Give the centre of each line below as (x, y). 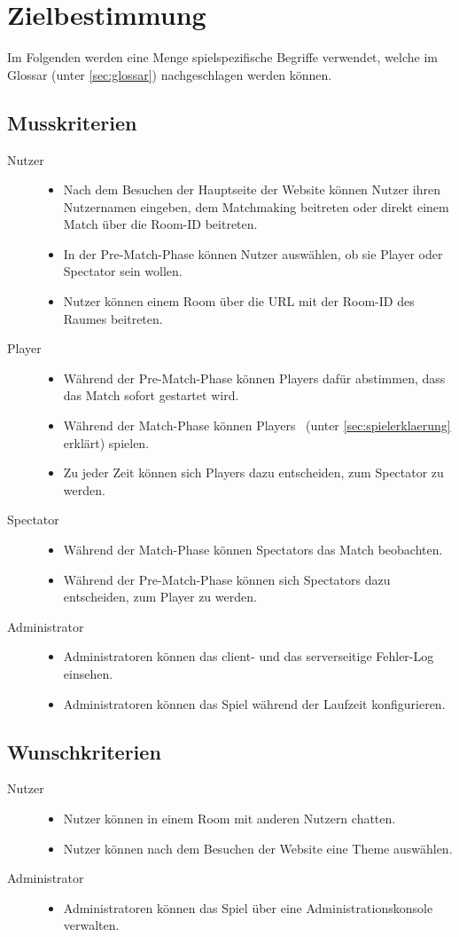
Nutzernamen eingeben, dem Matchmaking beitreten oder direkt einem (256, 206)
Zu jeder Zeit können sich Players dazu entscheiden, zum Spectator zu (253, 472)
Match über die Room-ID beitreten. (160, 224)
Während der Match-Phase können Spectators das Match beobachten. (253, 550)
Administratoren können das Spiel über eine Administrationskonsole (248, 907)
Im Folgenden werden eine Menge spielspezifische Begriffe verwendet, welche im (222, 57)
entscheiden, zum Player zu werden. (160, 597)
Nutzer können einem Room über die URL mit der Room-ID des (239, 301)
